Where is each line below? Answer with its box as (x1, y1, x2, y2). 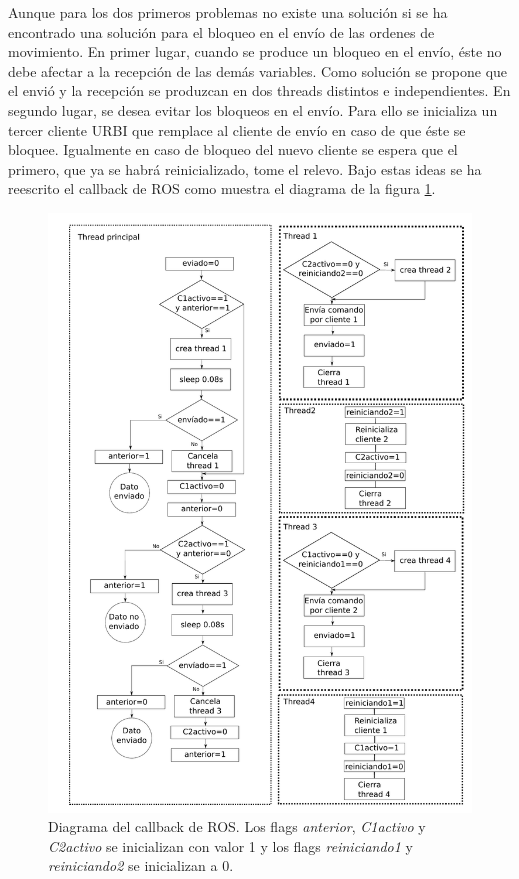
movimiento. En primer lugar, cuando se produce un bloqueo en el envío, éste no (8, 41, 502, 62)
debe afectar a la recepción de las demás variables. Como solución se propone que (8, 60, 508, 81)
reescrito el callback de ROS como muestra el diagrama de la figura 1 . (8, 178, 436, 199)
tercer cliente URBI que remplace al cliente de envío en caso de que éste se (8, 119, 466, 140)
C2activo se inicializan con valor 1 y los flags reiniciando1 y (48, 835, 413, 856)
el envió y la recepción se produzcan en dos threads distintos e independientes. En (8, 80, 511, 101)
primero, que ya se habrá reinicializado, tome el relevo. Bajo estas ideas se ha (8, 158, 482, 179)
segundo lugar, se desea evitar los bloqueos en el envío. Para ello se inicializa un (8, 99, 498, 120)
